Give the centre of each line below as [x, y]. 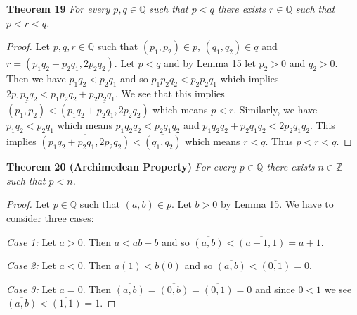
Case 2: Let [31, 265]
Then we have [36, 79]
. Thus [279, 141]
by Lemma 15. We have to [277, 204]
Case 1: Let [31, 241]
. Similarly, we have [275, 110]
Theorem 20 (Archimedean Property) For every [121, 167]
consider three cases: [50, 218]
